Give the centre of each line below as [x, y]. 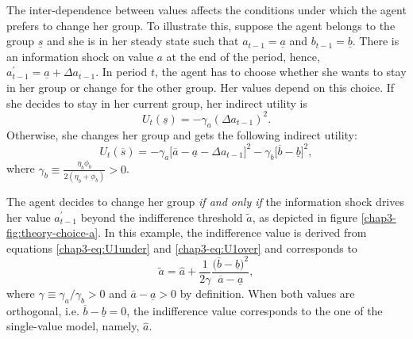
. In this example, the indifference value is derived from [232, 232]
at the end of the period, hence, [243, 56]
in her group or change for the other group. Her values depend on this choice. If [201, 87]
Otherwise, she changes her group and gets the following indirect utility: [182, 135]
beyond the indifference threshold [162, 217]
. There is [376, 41]
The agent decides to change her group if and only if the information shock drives [205, 201]
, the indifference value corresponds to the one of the [255, 310]
